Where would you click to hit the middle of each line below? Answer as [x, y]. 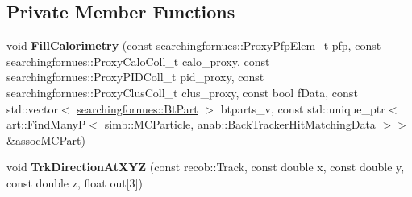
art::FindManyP [46, 124]
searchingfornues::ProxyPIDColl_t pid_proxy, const [135, 77]
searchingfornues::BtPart [137, 108]
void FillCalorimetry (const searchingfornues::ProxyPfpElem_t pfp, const [194, 45]
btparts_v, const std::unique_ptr [303, 108]
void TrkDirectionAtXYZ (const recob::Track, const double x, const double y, [206, 167]
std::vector [32, 108]
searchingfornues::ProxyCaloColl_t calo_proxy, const [138, 61]
